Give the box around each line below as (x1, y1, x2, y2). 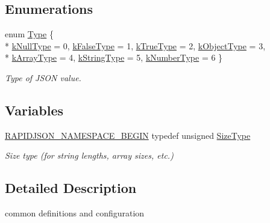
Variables (5, 100, 64, 119)
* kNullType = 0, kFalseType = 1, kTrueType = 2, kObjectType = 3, (5, 39, 266, 52)
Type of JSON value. (5, 71, 81, 84)
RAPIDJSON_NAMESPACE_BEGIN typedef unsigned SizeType (5, 129, 251, 141)
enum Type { (5, 28, 54, 40)
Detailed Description (5, 179, 137, 197)
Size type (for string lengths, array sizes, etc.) (5, 149, 174, 162)
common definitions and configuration (5, 207, 145, 219)
